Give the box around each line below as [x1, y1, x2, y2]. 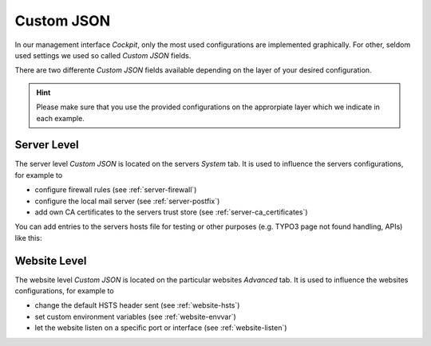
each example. [36, 113, 85, 123]
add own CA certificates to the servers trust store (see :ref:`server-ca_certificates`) [34, 207, 308, 217]
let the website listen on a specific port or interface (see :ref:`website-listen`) [34, 323, 287, 332]
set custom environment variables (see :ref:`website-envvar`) [34, 312, 237, 321]
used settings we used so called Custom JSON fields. [14, 50, 192, 60]
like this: [14, 233, 42, 242]
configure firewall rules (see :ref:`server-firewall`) [34, 185, 197, 195]
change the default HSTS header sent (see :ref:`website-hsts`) [34, 301, 240, 310]
